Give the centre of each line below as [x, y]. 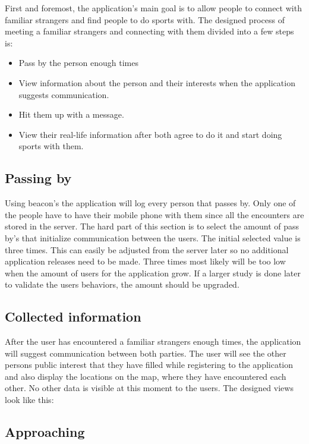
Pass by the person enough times [78, 63]
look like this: [29, 400]
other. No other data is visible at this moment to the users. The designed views [149, 388]
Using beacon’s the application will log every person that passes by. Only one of [150, 203]
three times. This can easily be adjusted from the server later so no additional [147, 249]
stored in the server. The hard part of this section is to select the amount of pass [152, 226]
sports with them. [51, 146]
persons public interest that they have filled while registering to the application [149, 365]
